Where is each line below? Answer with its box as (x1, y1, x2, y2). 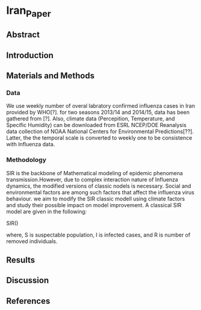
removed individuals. (6, 237, 58, 244)
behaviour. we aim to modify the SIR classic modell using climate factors (6, 195, 185, 202)
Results (6, 255, 35, 265)
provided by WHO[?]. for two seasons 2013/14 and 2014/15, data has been (6, 109, 190, 116)
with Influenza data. (6, 141, 55, 148)
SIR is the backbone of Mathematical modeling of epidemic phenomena (6, 169, 183, 176)
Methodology (6, 156, 47, 164)
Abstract (6, 29, 40, 40)
